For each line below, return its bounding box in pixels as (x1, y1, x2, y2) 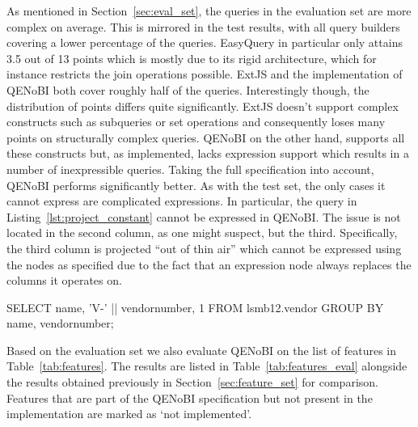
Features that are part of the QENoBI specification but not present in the (6, 389, 373, 406)
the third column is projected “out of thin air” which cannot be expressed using (6, 239, 402, 256)
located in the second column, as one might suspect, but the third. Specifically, (6, 224, 398, 241)
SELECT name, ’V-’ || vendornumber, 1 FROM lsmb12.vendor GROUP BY (6, 298, 384, 315)
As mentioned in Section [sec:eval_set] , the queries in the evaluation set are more (6, 2, 412, 19)
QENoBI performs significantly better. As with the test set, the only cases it (6, 176, 386, 193)
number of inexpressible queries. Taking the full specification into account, (6, 160, 374, 177)
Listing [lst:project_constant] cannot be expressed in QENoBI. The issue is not (6, 208, 401, 225)
